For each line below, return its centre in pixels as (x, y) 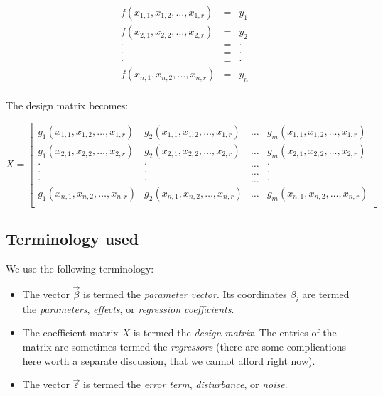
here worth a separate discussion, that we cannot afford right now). (169, 360)
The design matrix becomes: (67, 105)
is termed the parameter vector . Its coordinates (185, 294)
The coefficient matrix (70, 332)
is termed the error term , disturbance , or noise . (185, 384)
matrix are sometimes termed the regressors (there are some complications (184, 347)
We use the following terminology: (80, 269)
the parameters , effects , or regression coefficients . (128, 308)
